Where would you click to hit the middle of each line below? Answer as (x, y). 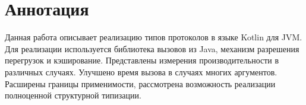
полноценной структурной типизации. (73, 95)
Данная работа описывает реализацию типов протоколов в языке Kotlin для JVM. (154, 37)
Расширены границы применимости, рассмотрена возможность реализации (140, 83)
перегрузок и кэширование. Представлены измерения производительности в (142, 60)
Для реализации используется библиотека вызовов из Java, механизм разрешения (152, 48)
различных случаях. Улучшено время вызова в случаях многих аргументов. (141, 71)
